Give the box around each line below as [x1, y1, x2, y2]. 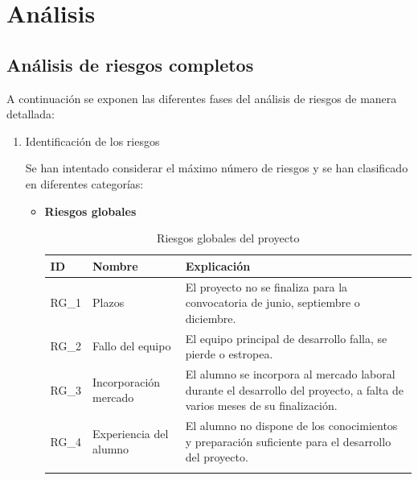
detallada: [6, 106, 55, 122]
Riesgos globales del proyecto [157, 230, 300, 246]
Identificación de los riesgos [25, 132, 160, 149]
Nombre [92, 257, 138, 274]
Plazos [92, 294, 125, 311]
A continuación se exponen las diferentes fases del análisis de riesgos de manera [6, 89, 397, 106]
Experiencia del [92, 424, 169, 441]
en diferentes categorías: [25, 175, 144, 192]
